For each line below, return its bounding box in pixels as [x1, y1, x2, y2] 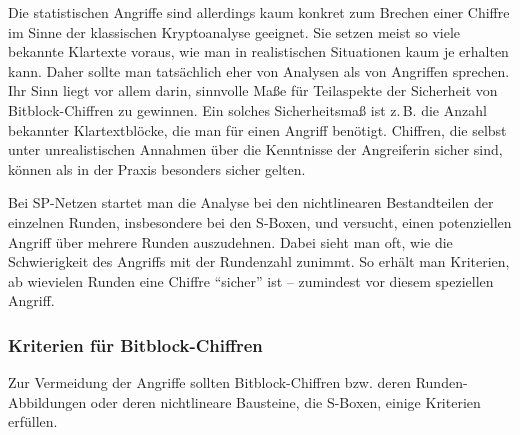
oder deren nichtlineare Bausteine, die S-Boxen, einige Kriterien [90, 391, 481, 412]
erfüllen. [8, 411, 58, 432]
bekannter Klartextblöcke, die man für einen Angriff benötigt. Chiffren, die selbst [8, 119, 507, 140]
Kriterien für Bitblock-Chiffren [8, 332, 263, 357]
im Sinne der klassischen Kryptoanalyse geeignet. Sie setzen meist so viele [8, 21, 461, 42]
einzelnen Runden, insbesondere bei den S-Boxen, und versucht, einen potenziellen [8, 211, 512, 232]
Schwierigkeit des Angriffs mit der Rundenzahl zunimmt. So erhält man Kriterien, [8, 251, 510, 272]
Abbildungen [8, 391, 87, 412]
